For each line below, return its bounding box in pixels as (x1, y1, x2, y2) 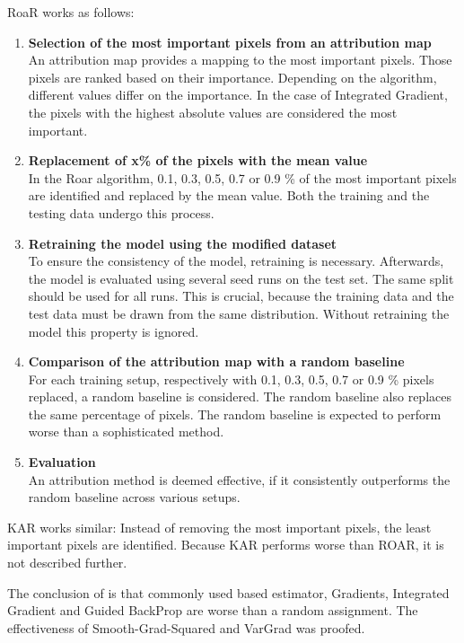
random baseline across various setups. (28, 488, 241, 506)
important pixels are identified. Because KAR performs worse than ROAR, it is (7, 535, 444, 554)
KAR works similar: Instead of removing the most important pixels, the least (7, 517, 432, 536)
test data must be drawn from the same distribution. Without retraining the (28, 304, 450, 322)
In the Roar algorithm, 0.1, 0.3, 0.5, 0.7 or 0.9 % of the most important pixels (28, 168, 457, 187)
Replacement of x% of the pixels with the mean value (28, 151, 368, 170)
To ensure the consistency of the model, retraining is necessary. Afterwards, (28, 251, 444, 270)
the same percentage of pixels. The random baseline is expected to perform (28, 404, 442, 423)
